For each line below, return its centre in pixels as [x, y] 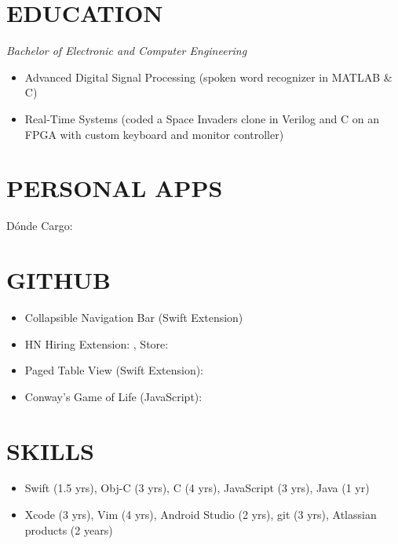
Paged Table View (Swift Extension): [114, 370]
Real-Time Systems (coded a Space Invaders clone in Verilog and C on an [202, 118]
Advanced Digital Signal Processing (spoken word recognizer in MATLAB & [208, 77]
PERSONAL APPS [115, 188]
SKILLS [50, 450]
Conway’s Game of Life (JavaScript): [113, 396]
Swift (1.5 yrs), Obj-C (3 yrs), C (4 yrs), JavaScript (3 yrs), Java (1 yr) [197, 488]
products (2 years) [69, 529]
